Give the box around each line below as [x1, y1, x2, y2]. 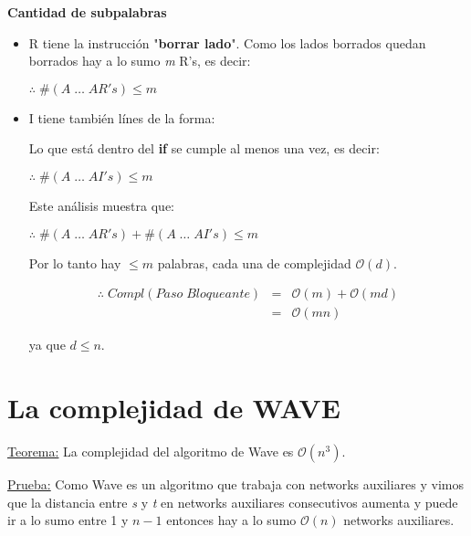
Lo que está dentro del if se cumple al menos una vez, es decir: [28, 139, 380, 158]
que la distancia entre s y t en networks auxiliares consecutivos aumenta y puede [7, 492, 458, 511]
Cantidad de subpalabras [7, 3, 167, 21]
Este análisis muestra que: [28, 195, 174, 215]
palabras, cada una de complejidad [157, 253, 351, 272]
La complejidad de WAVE [7, 389, 340, 426]
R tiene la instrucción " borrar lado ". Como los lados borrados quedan [28, 33, 426, 52]
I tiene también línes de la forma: [28, 108, 215, 127]
